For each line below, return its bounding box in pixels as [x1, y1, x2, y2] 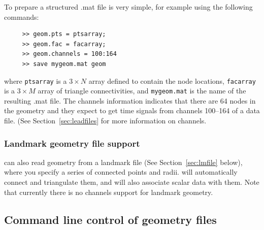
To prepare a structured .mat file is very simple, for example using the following [4, 2, 253, 12]
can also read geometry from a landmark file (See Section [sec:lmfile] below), [4, 156, 243, 167]
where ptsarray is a [4, 75, 67, 86]
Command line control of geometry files [4, 211, 217, 227]
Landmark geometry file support [4, 137, 140, 149]
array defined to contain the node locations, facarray [88, 75, 256, 86]
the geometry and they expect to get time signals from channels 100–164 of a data [4, 105, 260, 116]
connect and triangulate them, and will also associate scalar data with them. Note [4, 177, 259, 187]
